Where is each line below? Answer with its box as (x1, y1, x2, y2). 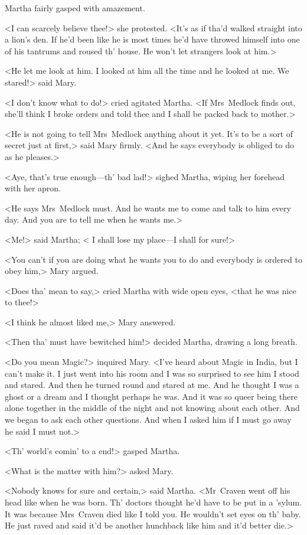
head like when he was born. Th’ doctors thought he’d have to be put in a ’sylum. (5, 496, 302, 508)
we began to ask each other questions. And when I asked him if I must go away (5, 413, 292, 426)
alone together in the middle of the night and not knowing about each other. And (5, 402, 300, 414)
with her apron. (5, 182, 61, 194)
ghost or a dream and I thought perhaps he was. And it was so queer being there (5, 390, 298, 402)
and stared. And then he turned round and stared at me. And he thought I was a (5, 379, 299, 391)
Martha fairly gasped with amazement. (5, 2, 145, 14)
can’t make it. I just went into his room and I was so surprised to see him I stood (5, 367, 299, 379)
